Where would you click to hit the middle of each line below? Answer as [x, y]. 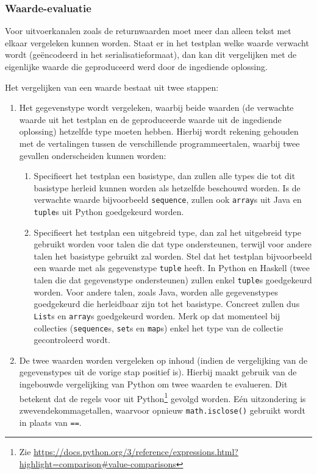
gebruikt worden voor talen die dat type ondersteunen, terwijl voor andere [173, 244]
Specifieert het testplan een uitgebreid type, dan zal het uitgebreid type [168, 232]
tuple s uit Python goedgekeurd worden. [109, 211]
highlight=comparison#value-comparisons [98, 463]
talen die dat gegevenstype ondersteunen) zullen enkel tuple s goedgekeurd [173, 280]
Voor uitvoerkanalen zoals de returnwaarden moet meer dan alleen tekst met [148, 31]
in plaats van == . [50, 422]
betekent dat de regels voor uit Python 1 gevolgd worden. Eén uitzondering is [162, 397]
